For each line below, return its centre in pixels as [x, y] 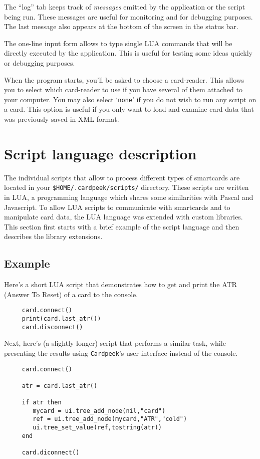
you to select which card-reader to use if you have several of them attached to [123, 89]
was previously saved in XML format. [62, 119]
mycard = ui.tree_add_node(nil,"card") [99, 411]
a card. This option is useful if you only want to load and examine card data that [129, 109]
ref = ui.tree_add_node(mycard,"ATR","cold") [110, 419]
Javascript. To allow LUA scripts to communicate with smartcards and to [117, 207]
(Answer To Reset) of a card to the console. [71, 294]
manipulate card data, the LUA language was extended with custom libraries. [123, 217]
